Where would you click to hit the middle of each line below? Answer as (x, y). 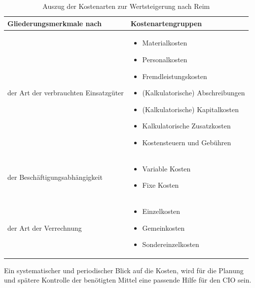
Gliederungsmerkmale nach (55, 23)
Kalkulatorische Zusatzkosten (186, 126)
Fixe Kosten (161, 185)
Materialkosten (165, 43)
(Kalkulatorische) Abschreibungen (194, 93)
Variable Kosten (166, 168)
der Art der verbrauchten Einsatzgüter (66, 93)
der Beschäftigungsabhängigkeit (55, 177)
